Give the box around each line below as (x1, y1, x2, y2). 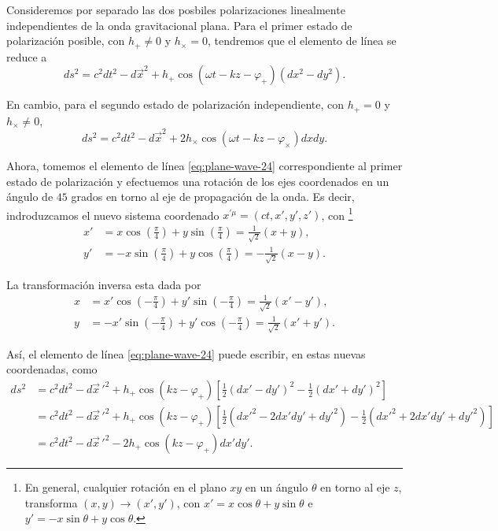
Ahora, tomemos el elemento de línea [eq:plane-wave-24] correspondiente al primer (6, 158, 403, 173)
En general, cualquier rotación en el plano (24, 478, 227, 495)
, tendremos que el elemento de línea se (207, 32, 397, 49)
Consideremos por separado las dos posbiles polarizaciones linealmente (6, 2, 345, 17)
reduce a (6, 48, 47, 65)
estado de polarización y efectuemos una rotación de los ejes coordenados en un (6, 173, 389, 189)
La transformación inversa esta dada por (6, 276, 201, 292)
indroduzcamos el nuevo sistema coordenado (6, 206, 219, 223)
